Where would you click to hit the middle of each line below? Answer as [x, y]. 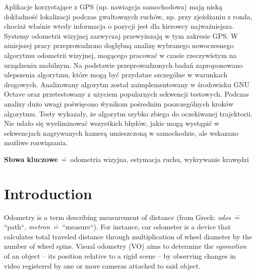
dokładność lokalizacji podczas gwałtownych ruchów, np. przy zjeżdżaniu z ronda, [128, 16]
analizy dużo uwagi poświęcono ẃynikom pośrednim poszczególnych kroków [119, 103]
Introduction [48, 193]
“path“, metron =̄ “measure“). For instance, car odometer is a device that [118, 227]
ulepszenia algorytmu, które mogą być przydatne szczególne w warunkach [116, 75]
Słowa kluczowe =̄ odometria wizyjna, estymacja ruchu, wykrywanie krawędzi [127, 159]
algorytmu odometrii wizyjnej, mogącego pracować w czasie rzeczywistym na [120, 55]
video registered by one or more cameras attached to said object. [102, 265]
